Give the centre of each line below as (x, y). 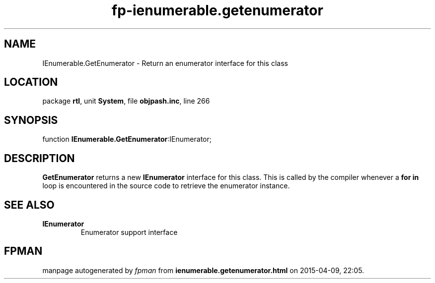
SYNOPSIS (31, 120)
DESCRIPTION (39, 158)
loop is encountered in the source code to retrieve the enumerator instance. (166, 186)
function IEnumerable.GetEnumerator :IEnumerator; (127, 139)
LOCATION (31, 82)
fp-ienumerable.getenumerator (217, 10)
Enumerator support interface (129, 232)
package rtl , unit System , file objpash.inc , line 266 (126, 101)
